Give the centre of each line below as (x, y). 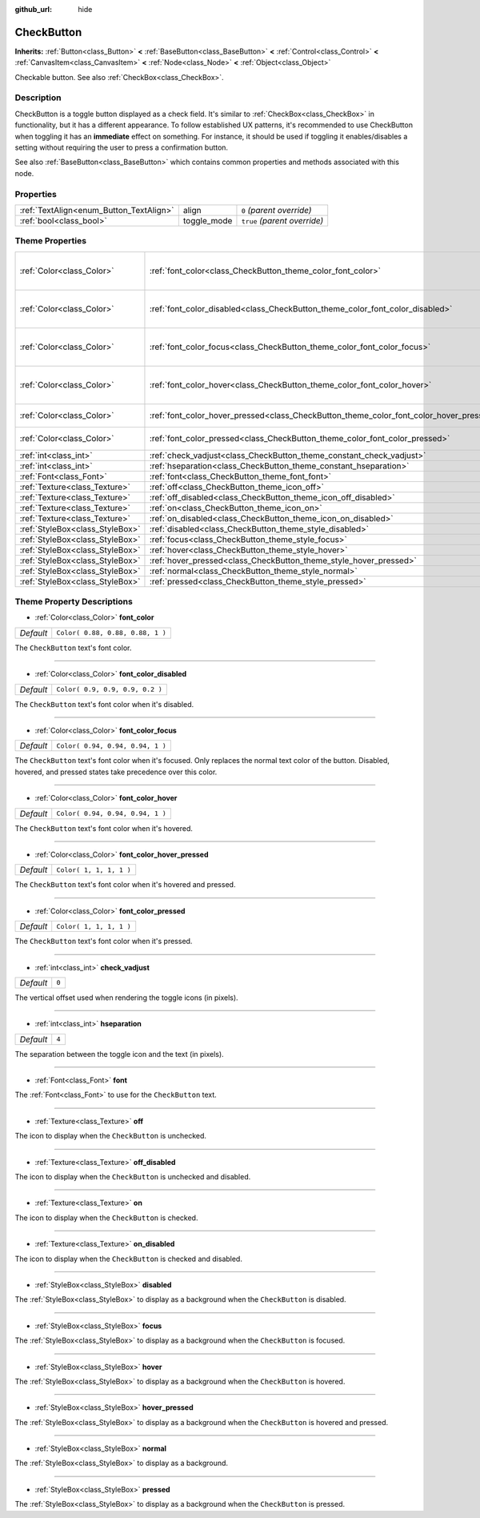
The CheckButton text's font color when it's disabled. (104, 704)
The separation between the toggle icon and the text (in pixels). (119, 1054)
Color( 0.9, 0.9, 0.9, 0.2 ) (110, 690)
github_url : (33, 9)
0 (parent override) (276, 210)
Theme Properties (51, 241)
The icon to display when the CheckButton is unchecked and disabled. (133, 1177)
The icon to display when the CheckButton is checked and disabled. (129, 1259)
